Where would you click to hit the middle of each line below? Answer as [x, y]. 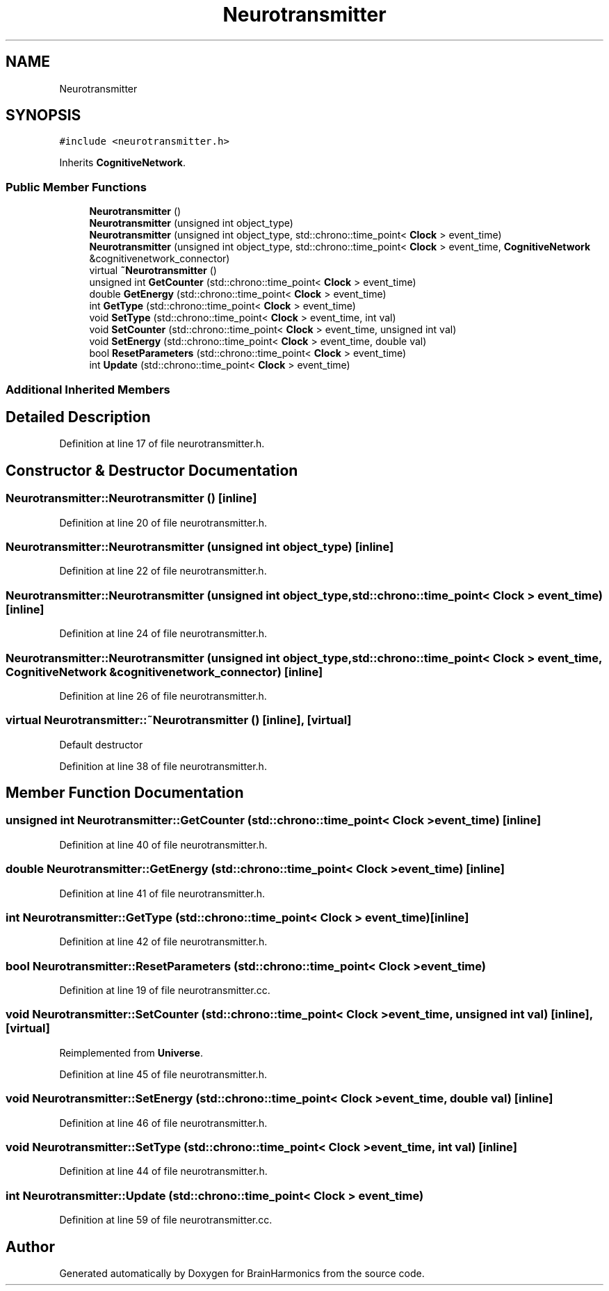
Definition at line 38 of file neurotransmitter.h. [163, 766]
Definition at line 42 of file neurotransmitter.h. [163, 942]
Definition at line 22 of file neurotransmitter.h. [163, 571]
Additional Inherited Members [88, 389]
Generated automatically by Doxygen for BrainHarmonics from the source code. [242, 1273]
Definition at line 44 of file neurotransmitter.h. [163, 1171]
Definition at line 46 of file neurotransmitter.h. [163, 1123]
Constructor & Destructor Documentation [152, 470]
